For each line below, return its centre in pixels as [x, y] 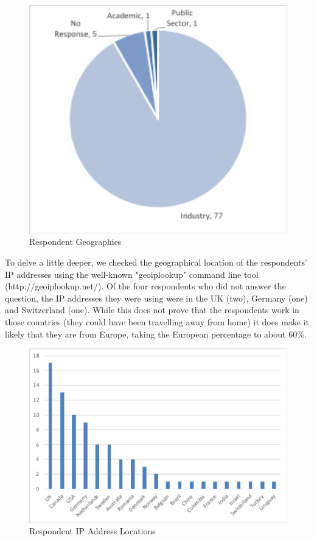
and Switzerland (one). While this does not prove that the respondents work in [152, 310]
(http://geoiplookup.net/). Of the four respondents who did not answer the [145, 286]
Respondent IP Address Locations [92, 531]
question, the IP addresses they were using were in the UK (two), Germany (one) [156, 298]
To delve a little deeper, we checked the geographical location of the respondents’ [156, 262]
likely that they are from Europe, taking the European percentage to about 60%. [156, 334]
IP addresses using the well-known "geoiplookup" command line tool [132, 274]
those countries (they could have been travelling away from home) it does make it [157, 322]
